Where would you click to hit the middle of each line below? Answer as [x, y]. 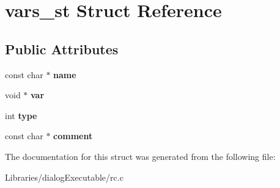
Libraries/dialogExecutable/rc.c [64, 177]
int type [21, 115]
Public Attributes [62, 49]
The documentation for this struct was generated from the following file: [140, 156]
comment [73, 136]
